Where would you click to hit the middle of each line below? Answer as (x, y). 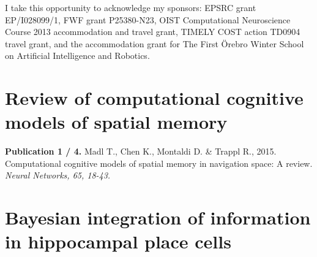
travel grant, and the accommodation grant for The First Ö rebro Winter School (155, 43)
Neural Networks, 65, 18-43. (58, 175)
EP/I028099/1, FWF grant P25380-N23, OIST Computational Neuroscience (148, 19)
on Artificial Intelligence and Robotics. (77, 56)
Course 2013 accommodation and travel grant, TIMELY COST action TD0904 (153, 32)
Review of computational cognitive (154, 98)
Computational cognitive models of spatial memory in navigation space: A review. (159, 163)
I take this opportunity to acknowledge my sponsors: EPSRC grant (131, 7)
